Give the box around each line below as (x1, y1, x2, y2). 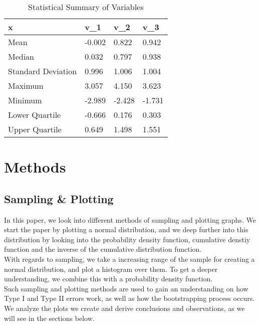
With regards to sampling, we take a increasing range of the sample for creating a (4, 253, 255, 264)
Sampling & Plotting (4, 191, 114, 206)
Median (8, 51, 35, 62)
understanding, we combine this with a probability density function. (4, 273, 213, 284)
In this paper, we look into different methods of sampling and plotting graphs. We (4, 214, 256, 225)
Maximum (8, 80, 44, 91)
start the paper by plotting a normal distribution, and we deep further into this (4, 224, 248, 235)
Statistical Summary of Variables (28, 1, 144, 13)
